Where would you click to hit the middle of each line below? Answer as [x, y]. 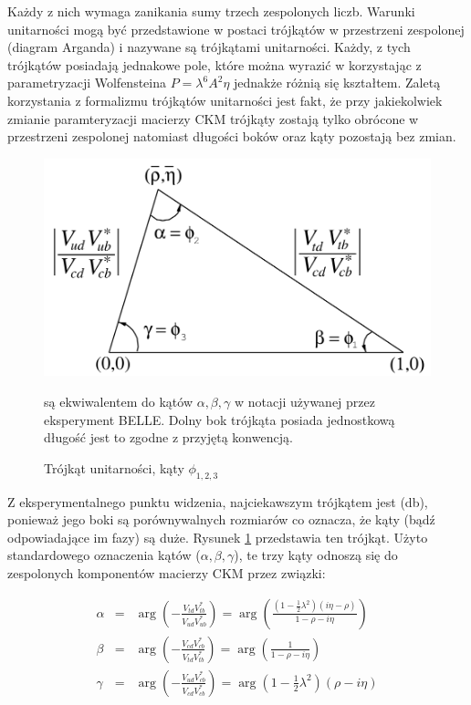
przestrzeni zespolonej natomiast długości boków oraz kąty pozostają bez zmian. [232, 136]
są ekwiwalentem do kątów [118, 402]
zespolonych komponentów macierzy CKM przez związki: [167, 573]
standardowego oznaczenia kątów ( [104, 555]
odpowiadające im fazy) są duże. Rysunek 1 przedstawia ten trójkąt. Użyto [218, 537]
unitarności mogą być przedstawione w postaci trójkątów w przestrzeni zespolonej [236, 29]
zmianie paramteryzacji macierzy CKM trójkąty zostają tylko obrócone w [213, 118]
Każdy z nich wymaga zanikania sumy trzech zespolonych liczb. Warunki [211, 11]
